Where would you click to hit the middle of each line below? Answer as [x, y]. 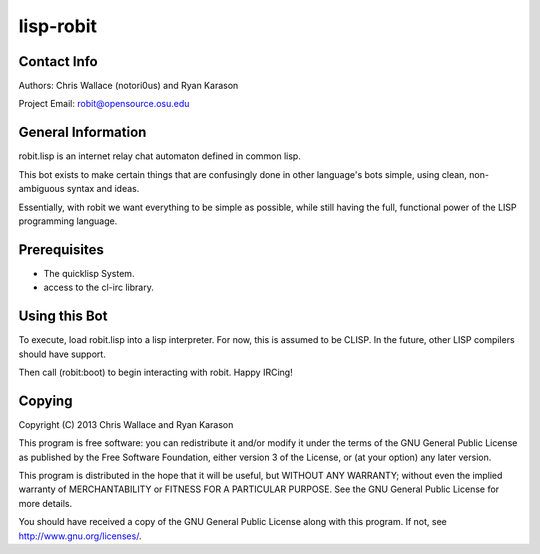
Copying [45, 400]
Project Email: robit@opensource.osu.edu [104, 104]
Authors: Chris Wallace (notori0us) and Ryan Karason [128, 86]
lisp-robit [57, 26]
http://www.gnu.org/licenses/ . [80, 536]
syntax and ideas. [103, 189]
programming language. [68, 221]
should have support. [62, 354]
